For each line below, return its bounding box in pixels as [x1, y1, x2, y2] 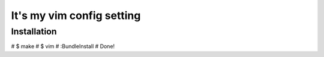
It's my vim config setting [11, 9, 141, 22]
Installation [11, 26, 57, 37]
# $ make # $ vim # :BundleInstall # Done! [11, 43, 115, 50]
